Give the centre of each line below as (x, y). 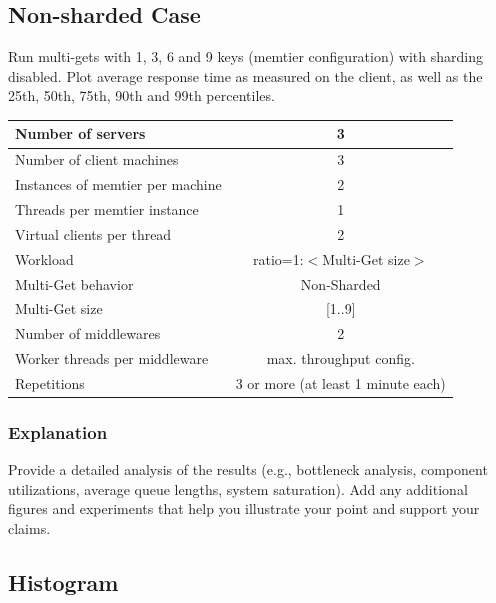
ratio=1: (278, 258)
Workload (44, 258)
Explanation (58, 431)
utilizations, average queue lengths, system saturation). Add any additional (238, 488)
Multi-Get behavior (74, 283)
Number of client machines (97, 159)
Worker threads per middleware (112, 358)
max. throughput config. (340, 358)
